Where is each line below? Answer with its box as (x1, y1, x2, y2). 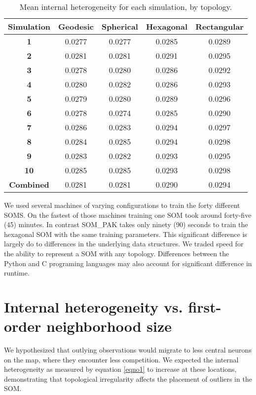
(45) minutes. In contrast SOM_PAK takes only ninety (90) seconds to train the (4, 219, 248, 230)
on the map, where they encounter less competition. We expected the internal (4, 354, 239, 364)
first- (188, 296, 221, 316)
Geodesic (58, 21, 94, 32)
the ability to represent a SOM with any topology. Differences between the (4, 248, 229, 258)
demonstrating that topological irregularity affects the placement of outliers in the (4, 373, 252, 384)
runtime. (4, 268, 30, 278)
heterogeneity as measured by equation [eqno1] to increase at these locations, (4, 364, 237, 374)
